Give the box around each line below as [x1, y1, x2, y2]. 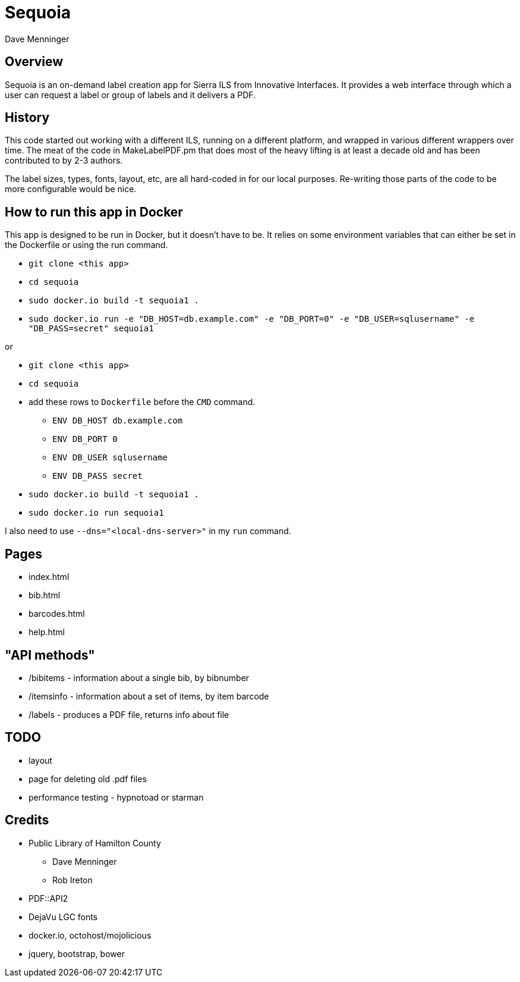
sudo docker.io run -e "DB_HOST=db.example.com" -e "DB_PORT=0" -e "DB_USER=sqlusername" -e [29, 314, 475, 324]
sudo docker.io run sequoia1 [29, 508, 164, 518]
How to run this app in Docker [5, 204, 183, 219]
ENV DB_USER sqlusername [52, 453, 168, 463]
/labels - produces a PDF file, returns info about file [29, 709, 229, 720]
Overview [5, 54, 64, 70]
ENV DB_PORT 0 [52, 434, 118, 444]
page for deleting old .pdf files [29, 773, 147, 784]
